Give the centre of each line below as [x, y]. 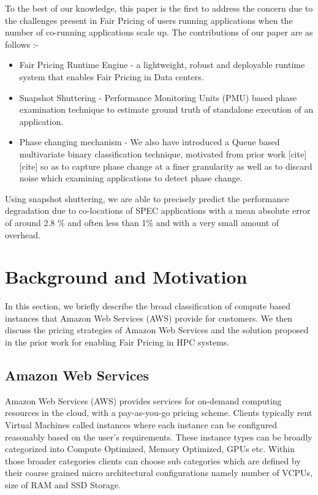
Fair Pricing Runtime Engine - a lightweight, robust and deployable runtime [162, 65]
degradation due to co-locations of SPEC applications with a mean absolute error [158, 210]
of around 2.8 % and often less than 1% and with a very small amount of [142, 222]
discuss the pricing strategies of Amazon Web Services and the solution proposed [157, 330]
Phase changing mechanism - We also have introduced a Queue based [150, 142]
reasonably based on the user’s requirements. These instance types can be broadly [159, 436]
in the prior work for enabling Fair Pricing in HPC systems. [117, 342]
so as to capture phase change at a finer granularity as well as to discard [176, 166]
